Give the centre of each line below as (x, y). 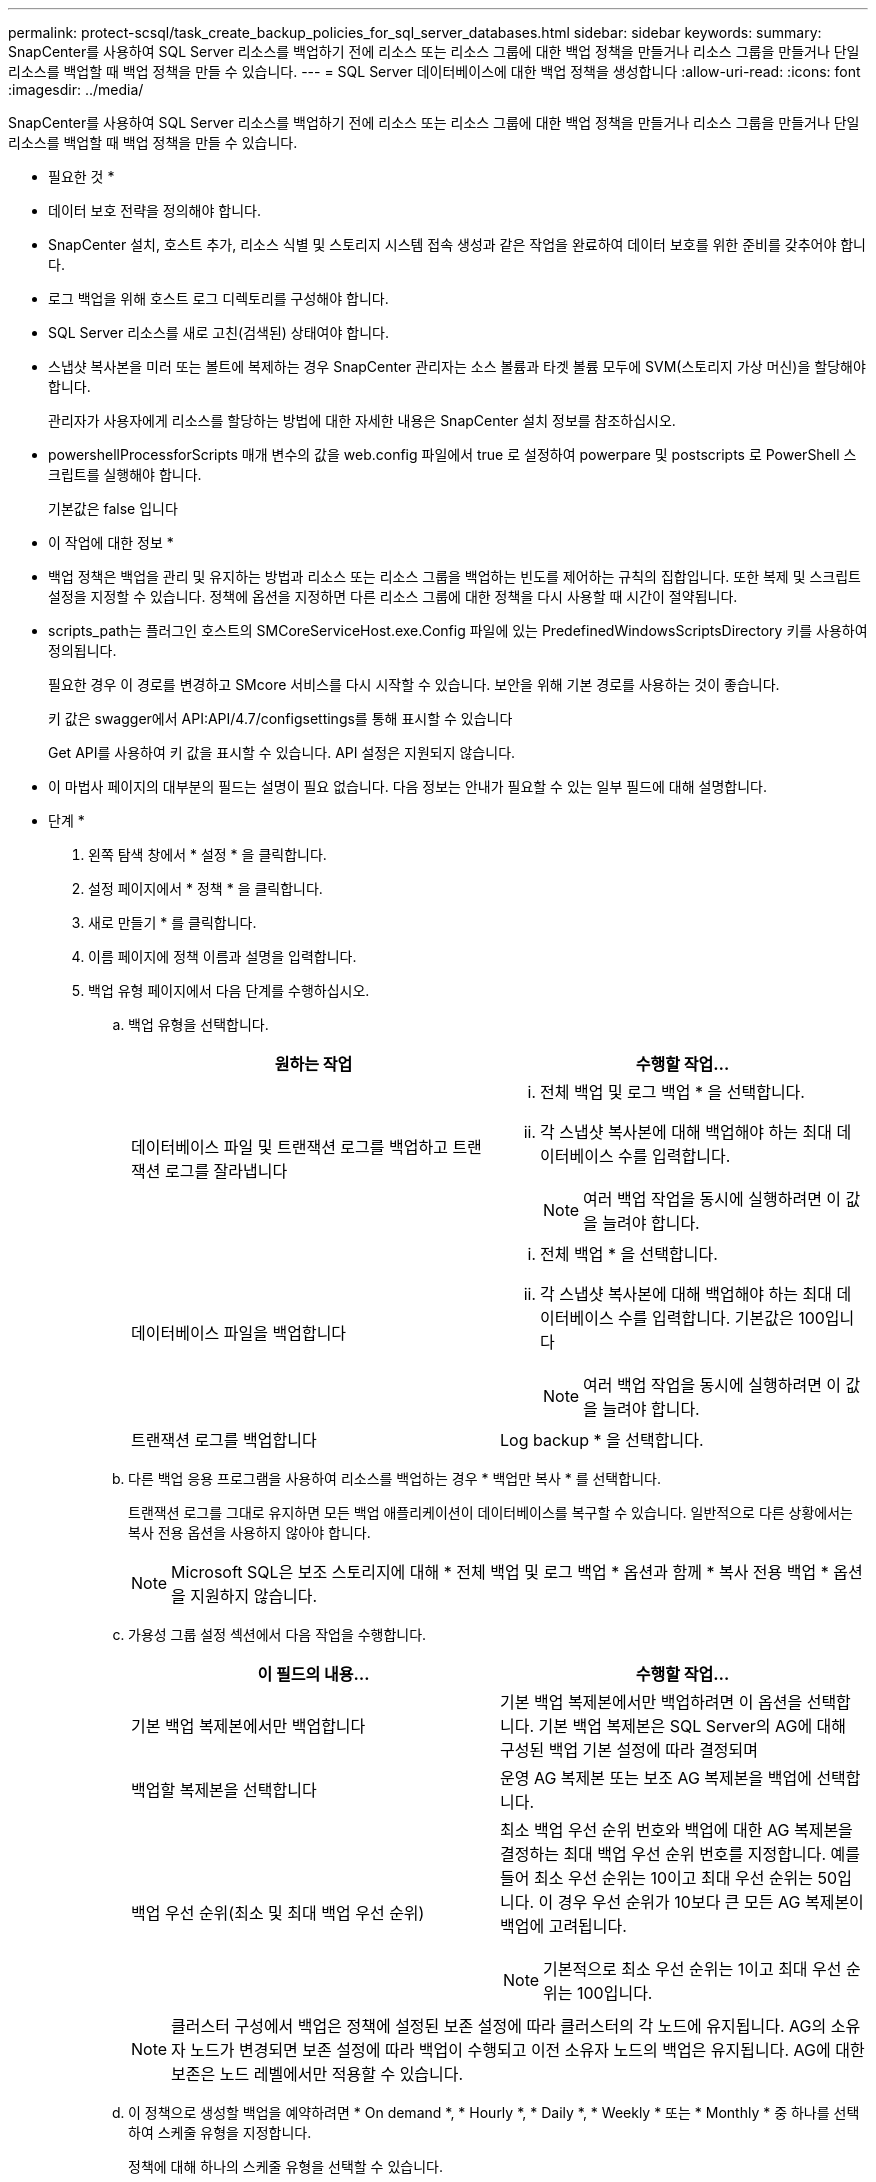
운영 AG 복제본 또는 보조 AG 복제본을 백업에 (656, 1778)
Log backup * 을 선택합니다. (602, 1440)
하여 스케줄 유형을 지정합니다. (220, 2132)
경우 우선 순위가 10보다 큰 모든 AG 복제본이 (710, 1902)
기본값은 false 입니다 (113, 508)
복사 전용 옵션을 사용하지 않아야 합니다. (249, 1532)
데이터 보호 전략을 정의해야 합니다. (154, 210)
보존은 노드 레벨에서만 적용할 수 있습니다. (317, 2074)
